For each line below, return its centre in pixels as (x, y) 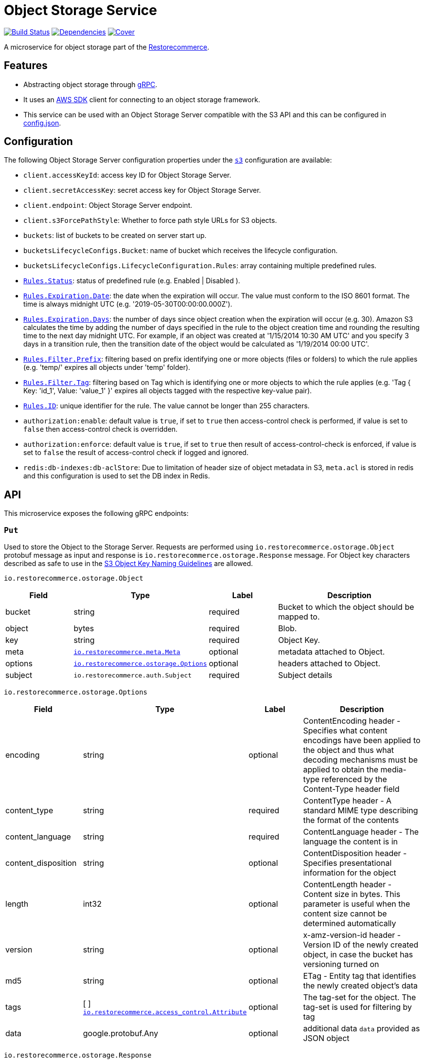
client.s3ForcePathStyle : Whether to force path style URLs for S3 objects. (150, 220)
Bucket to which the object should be (346, 607)
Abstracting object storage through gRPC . (90, 84)
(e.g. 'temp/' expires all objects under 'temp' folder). (107, 367)
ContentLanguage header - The (361, 832)
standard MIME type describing (361, 811)
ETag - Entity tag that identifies (360, 976)
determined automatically (350, 924)
